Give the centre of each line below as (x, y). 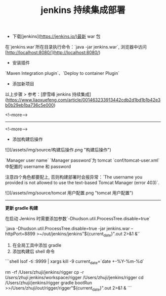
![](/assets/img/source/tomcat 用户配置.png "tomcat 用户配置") (69, 193)
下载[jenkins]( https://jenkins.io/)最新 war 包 (56, 36)
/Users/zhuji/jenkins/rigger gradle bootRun (49, 283)
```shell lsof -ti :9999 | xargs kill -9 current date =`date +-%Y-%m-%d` (75, 262)
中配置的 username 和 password (38, 167)
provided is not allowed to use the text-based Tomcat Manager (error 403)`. (82, 183)
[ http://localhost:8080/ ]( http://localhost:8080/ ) (53, 53)
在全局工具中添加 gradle (37, 245)
